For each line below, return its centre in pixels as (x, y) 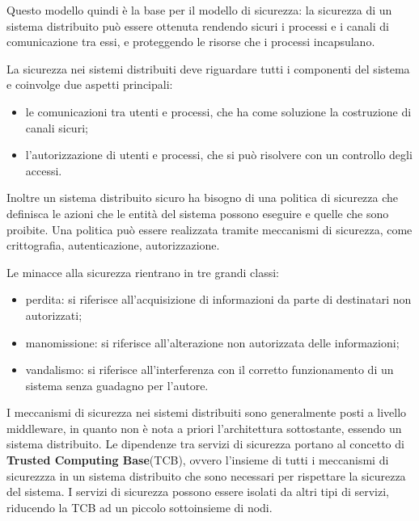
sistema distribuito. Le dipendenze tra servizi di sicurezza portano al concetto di (205, 444)
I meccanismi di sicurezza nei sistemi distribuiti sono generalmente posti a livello (207, 412)
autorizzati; (54, 315)
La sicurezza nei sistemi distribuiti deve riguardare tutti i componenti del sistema (208, 68)
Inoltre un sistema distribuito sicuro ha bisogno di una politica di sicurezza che (203, 197)
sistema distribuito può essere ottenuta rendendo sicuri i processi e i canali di (198, 25)
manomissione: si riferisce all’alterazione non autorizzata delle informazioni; (212, 342)
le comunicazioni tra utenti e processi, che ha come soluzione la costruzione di (218, 111)
